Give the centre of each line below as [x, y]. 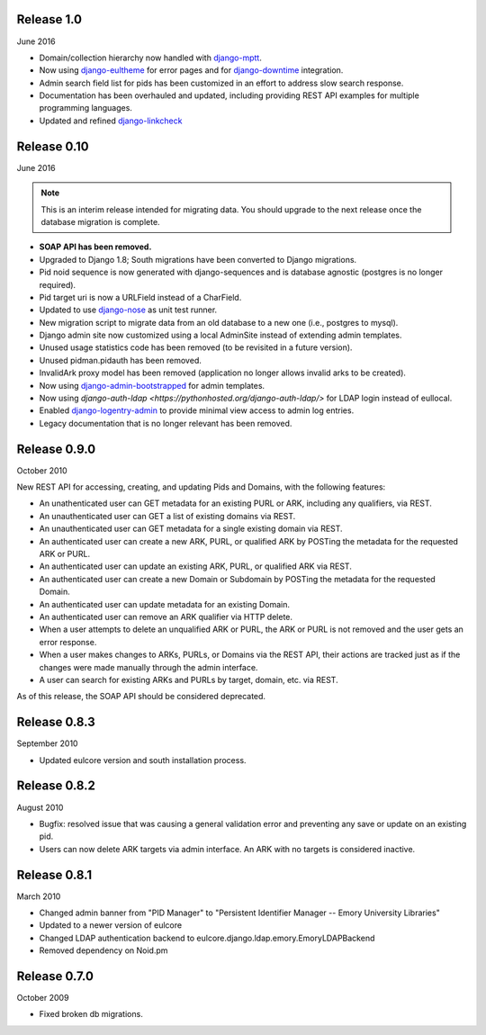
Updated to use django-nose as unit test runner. [128, 310]
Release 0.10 [53, 146]
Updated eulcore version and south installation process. [143, 760]
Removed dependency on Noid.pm [103, 950]
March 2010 [39, 896]
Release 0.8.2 [56, 786]
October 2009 [43, 998]
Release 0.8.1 [54, 874]
